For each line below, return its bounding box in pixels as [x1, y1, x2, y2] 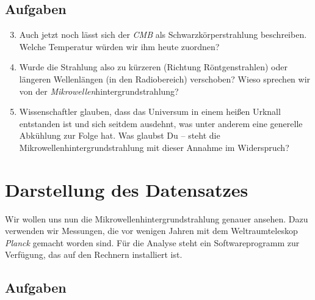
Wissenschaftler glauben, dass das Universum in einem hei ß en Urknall [19, 105, 281, 118]
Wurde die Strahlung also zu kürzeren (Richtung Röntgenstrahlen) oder [19, 60, 288, 73]
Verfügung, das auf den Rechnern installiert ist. [5, 248, 183, 261]
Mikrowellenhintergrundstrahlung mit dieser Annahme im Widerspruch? [19, 141, 289, 153]
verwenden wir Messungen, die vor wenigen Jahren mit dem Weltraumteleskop [5, 224, 298, 237]
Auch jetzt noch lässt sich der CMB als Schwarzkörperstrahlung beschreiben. [19, 28, 307, 41]
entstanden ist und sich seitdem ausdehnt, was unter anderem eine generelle [19, 117, 303, 130]
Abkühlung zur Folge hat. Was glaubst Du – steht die [19, 129, 220, 142]
